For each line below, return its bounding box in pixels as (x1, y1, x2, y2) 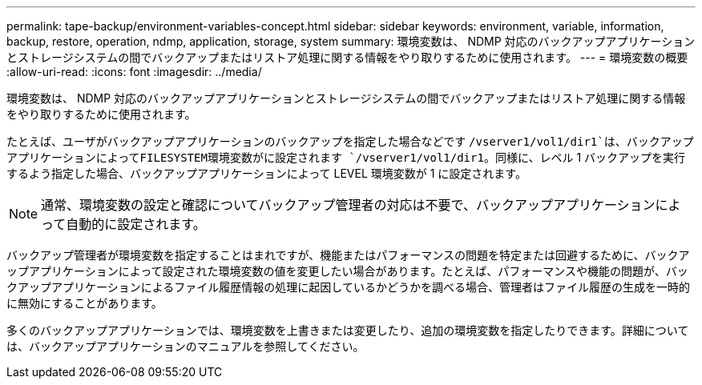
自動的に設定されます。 (66, 216, 206, 232)
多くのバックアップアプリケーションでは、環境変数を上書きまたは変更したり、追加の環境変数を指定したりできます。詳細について (6, 323, 689, 337)
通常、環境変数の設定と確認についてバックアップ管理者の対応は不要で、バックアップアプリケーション (41, 197, 656, 213)
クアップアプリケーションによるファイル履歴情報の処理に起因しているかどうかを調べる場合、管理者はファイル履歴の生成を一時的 (6, 280, 690, 294)
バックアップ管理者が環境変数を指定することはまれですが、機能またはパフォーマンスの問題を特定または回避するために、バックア (6, 248, 690, 262)
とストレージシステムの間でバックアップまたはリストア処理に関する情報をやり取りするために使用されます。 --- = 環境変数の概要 (6, 50, 688, 64)
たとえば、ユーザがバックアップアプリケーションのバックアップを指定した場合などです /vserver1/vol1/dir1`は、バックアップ (6, 134, 694, 148)
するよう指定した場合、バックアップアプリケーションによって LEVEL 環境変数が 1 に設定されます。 (6, 166, 526, 180)
